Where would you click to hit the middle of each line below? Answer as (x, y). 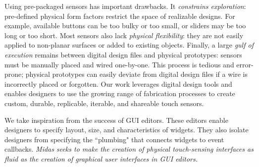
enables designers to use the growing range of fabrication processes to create (120, 93)
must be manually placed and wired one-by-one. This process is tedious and (119, 64)
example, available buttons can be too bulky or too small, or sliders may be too (125, 26)
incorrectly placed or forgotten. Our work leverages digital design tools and (118, 83)
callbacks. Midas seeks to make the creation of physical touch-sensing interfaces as (129, 149)
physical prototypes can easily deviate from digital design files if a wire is (137, 74)
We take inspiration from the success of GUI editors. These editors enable (116, 120)
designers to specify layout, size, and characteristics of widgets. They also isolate (127, 130)
